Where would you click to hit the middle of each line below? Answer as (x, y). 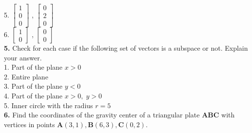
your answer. (23, 57)
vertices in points (29, 124)
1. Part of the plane (33, 67)
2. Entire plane (26, 76)
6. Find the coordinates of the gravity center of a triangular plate (102, 115)
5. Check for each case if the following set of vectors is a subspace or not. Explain (126, 48)
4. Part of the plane (33, 96)
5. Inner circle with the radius (48, 105)
